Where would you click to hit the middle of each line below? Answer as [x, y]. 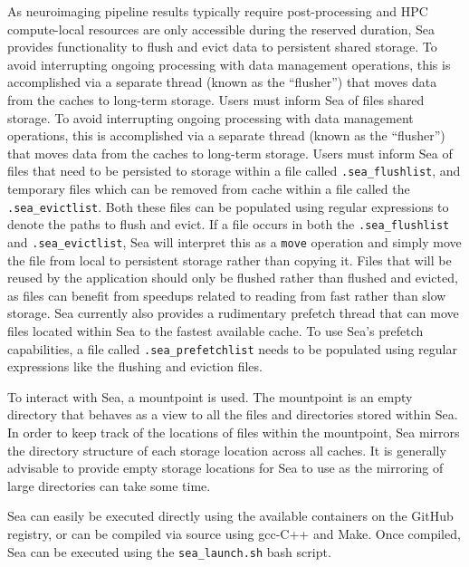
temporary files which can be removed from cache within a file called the [209, 188]
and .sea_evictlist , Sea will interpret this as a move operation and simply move [234, 241]
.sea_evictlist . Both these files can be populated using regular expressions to [228, 206]
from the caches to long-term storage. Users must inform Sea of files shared [216, 99]
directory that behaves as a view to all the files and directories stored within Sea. [233, 414]
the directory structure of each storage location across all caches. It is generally [227, 450]
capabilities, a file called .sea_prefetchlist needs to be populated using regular [232, 348]
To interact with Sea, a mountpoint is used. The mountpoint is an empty [210, 396]
